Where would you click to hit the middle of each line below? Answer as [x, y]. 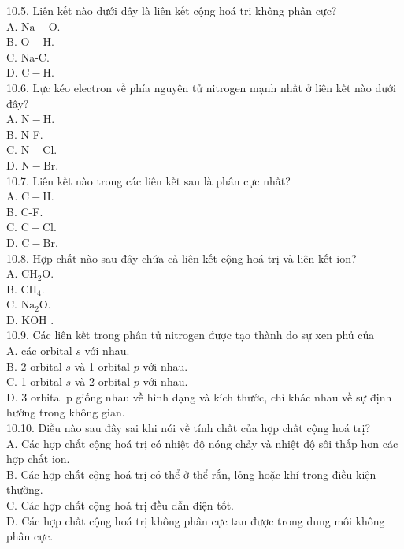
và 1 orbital [102, 366]
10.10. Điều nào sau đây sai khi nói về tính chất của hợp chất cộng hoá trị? [188, 428]
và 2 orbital [102, 381]
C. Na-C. [28, 56]
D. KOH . [30, 319]
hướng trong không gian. [66, 412]
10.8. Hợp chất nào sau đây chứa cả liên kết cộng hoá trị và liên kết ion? [182, 258]
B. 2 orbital [34, 366]
